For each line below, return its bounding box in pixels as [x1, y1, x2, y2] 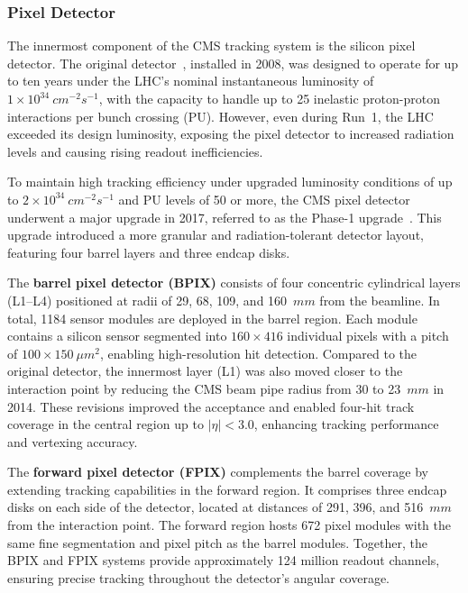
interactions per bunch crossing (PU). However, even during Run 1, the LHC [7, 106, 434, 125]
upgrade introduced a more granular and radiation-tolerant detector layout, [7, 225, 424, 244]
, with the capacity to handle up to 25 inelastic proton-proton [98, 89, 440, 107]
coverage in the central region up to [7, 415, 204, 433]
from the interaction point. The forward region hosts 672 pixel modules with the [7, 515, 451, 534]
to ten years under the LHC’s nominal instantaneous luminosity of [7, 71, 374, 90]
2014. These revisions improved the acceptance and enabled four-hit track [7, 397, 415, 415]
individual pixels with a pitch [287, 326, 449, 345]
